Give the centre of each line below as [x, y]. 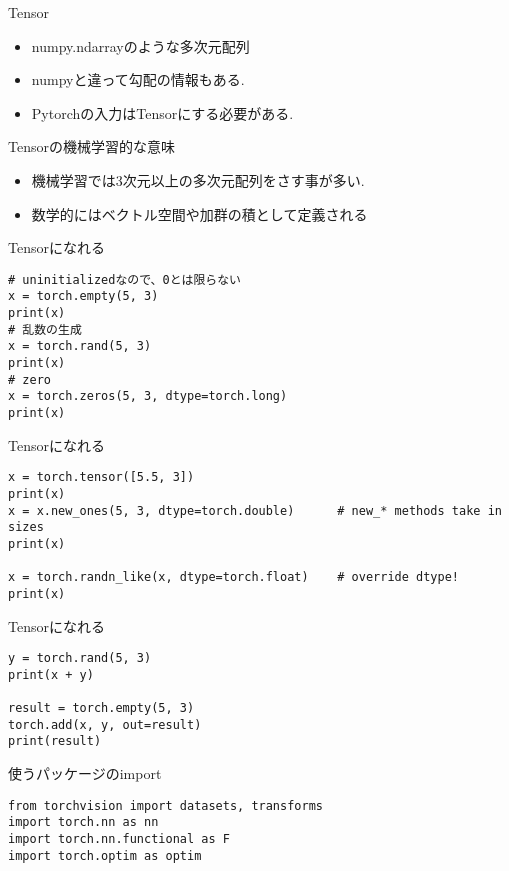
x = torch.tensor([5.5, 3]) [101, 477]
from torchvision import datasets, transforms [165, 805]
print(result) [55, 741]
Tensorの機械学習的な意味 [91, 146]
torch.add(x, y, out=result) [105, 724]
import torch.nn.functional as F [119, 838]
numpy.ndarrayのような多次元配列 [140, 45]
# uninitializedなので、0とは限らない [124, 279]
